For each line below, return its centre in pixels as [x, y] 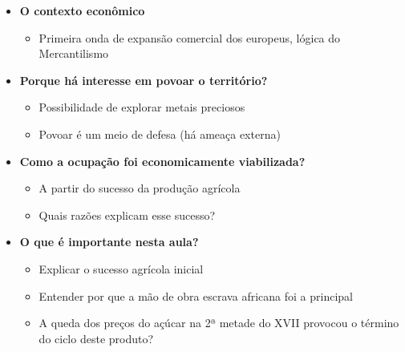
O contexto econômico [82, 10]
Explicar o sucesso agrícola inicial [121, 268]
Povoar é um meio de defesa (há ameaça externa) [160, 134]
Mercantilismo [74, 53]
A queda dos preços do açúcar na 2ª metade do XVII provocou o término [219, 323]
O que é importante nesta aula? [109, 242]
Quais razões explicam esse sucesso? [127, 214]
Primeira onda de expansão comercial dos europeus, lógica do [190, 37]
